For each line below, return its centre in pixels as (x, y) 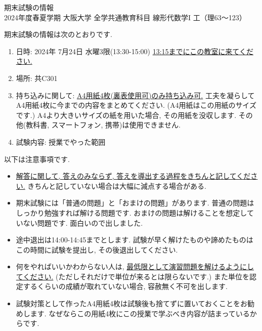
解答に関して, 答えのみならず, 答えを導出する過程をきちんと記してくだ (133, 176)
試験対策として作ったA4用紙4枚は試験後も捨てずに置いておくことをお (132, 303)
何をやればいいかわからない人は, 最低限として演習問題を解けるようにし (135, 266)
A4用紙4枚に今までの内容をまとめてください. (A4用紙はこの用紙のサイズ (136, 105)
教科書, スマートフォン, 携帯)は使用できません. (103, 125)
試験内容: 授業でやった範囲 (61, 141)
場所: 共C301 (37, 78)
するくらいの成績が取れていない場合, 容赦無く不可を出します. (125, 286)
